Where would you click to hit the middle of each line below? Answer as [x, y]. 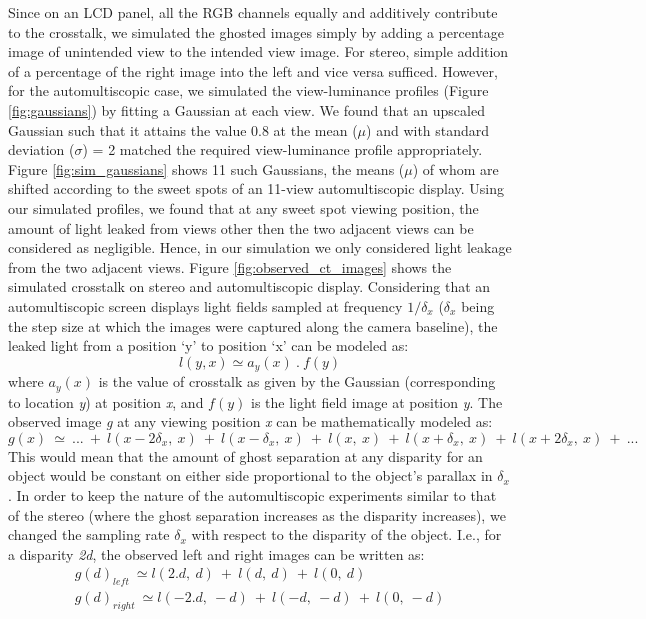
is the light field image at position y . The [376, 401]
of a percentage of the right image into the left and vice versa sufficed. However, [253, 70]
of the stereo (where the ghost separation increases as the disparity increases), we [257, 514]
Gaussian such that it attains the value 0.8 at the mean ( [183, 129]
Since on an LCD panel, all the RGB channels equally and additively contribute [253, 12]
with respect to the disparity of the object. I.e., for [346, 534]
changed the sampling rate [89, 534]
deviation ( [41, 149]
